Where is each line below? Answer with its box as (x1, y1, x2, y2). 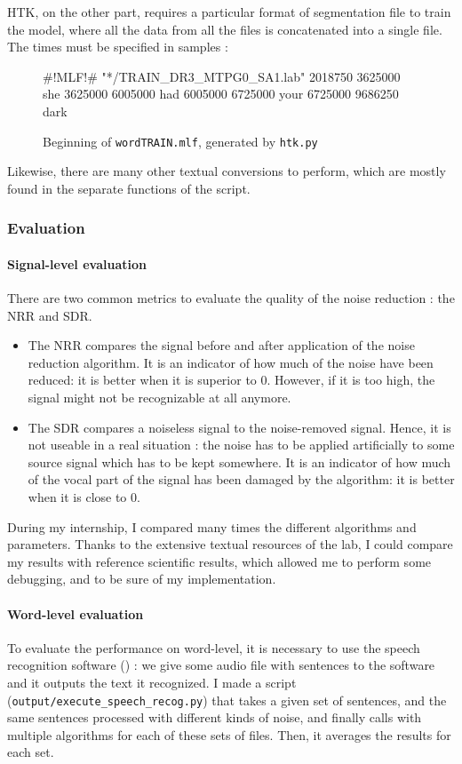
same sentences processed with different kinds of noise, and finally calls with (7, 708, 422, 727)
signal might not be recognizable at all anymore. (28, 388, 291, 407)
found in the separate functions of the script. (7, 179, 251, 197)
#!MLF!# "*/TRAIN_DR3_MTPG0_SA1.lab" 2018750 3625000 (43, 67, 401, 85)
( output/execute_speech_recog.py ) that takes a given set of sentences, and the (7, 690, 447, 709)
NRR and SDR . (7, 306, 92, 324)
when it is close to (28, 487, 127, 505)
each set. (7, 743, 54, 761)
